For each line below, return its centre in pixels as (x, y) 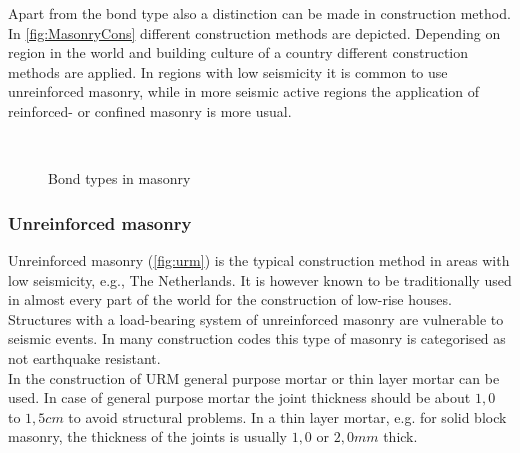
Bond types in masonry (119, 178)
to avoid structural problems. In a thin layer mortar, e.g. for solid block (287, 416)
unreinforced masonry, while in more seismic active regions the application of (244, 91)
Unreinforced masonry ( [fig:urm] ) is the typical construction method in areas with (259, 259)
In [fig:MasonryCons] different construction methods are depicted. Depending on (254, 32)
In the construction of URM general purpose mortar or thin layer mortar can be (254, 377)
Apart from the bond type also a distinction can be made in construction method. (259, 13)
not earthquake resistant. (84, 357)
